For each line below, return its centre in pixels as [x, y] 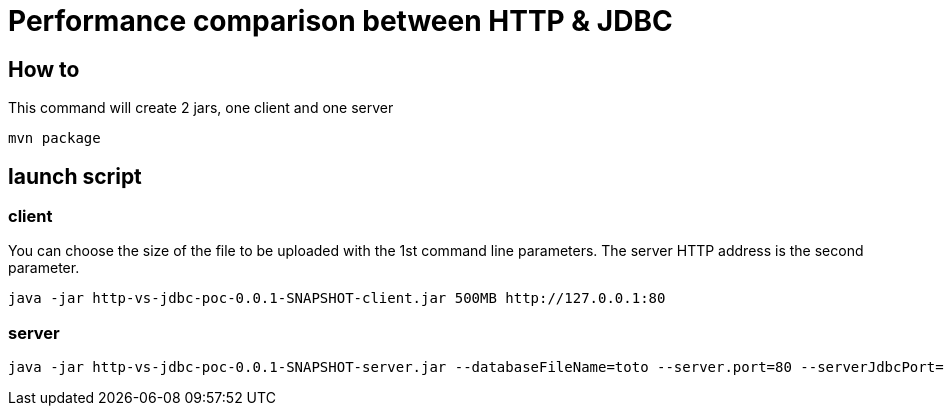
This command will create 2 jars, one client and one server [201, 108]
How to [44, 69]
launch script [75, 176]
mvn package [54, 138]
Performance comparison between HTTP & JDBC [340, 21]
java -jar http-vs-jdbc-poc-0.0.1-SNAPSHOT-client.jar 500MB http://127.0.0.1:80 [337, 298]
